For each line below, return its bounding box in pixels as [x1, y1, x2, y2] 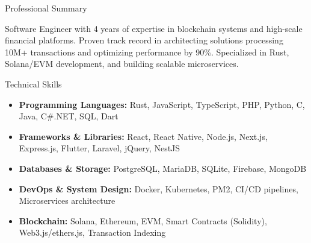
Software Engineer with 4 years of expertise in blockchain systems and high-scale [5, 22, 303, 34]
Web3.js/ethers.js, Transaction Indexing [19, 226, 166, 239]
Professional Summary [5, 2, 87, 14]
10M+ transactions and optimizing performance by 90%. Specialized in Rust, [5, 45, 289, 58]
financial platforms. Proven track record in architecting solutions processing [5, 34, 283, 46]
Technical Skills [5, 77, 62, 90]
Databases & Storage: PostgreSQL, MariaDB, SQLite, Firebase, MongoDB [19, 162, 307, 174]
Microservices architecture [19, 194, 115, 207]
